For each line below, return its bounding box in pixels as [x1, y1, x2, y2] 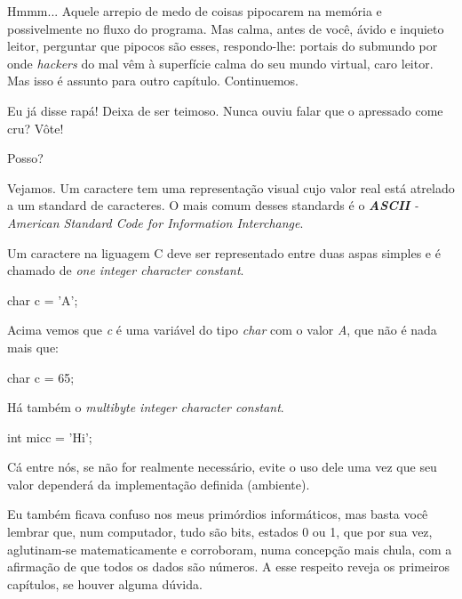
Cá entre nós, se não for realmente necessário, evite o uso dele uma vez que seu [7, 457, 437, 476]
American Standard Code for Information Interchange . [7, 213, 304, 231]
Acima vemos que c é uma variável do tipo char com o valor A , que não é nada [7, 320, 437, 339]
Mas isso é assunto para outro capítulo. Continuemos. [7, 71, 299, 90]
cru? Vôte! [7, 118, 64, 137]
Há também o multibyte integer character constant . [7, 398, 284, 417]
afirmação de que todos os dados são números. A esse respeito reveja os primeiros [7, 557, 450, 576]
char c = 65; [7, 368, 75, 386]
